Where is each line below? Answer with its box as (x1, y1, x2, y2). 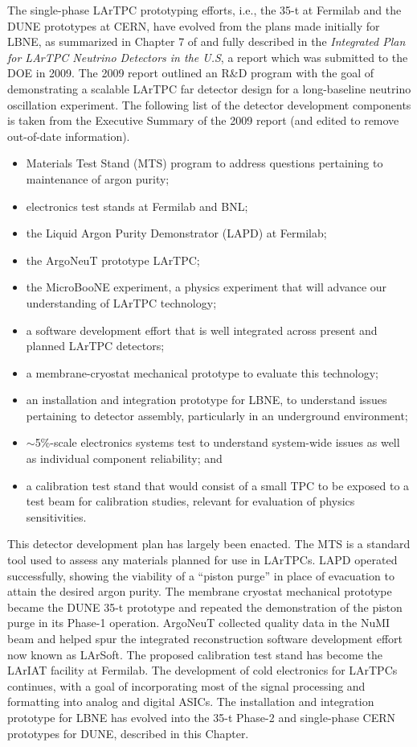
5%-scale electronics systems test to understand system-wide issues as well (35, 434, 400, 451)
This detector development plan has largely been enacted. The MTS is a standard (7, 535, 411, 552)
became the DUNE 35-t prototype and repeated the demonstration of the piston (7, 598, 403, 615)
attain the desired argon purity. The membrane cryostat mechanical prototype (7, 583, 392, 600)
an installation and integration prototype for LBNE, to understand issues (26, 391, 387, 408)
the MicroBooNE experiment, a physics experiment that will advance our (26, 279, 387, 295)
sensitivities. (26, 508, 87, 525)
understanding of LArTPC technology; (26, 294, 217, 311)
